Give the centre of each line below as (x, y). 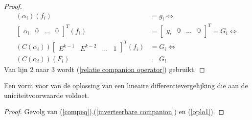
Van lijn (16, 69)
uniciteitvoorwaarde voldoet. (46, 95)
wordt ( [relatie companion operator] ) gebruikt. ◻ (131, 69)
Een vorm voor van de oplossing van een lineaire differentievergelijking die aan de (126, 85)
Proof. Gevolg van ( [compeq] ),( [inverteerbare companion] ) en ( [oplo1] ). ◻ (114, 111)
